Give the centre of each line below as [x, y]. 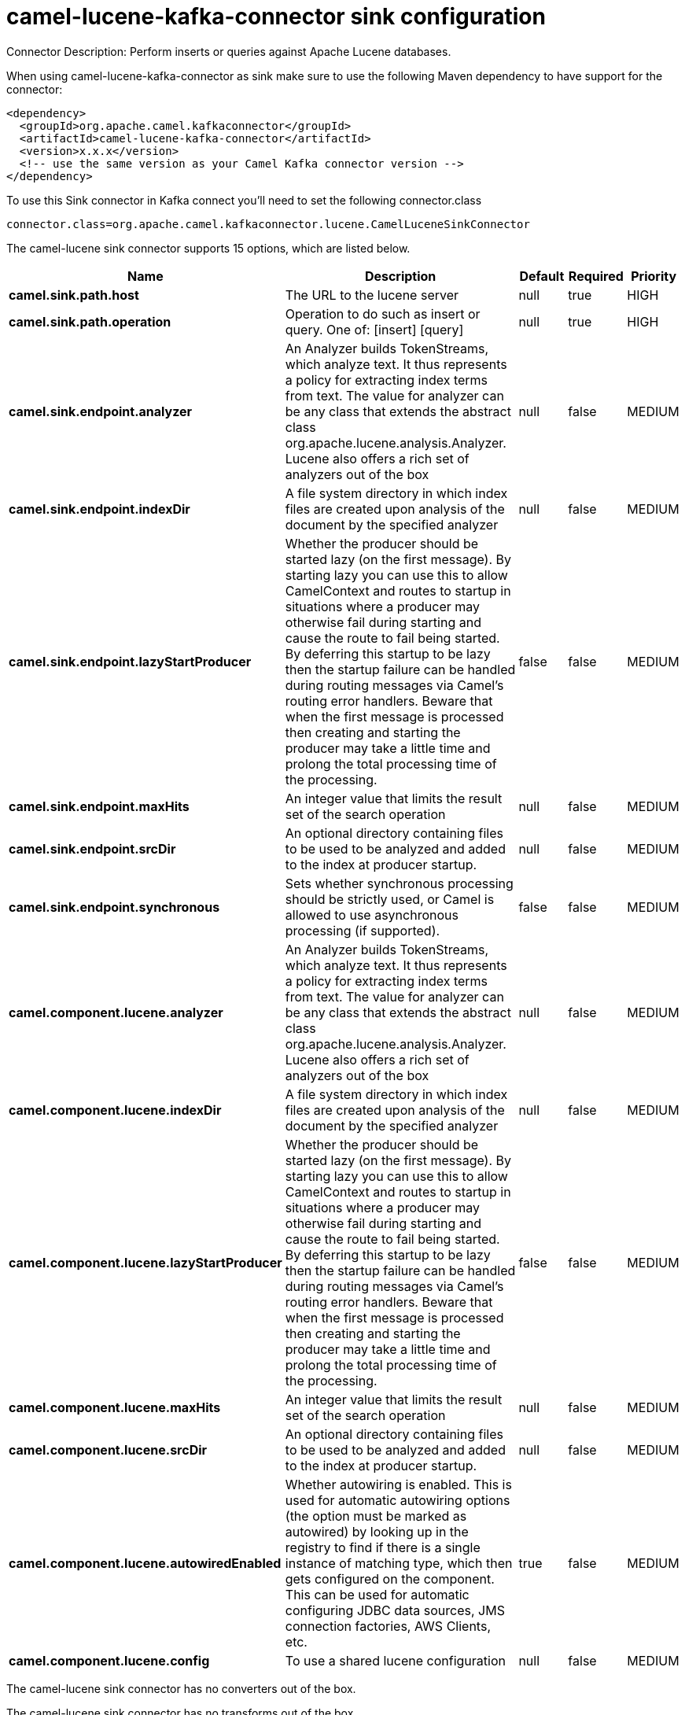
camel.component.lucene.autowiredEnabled [145, 1563]
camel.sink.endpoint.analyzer [101, 411]
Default [542, 276]
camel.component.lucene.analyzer [116, 1012]
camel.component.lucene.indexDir [115, 1110]
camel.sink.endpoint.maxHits [99, 806]
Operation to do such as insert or [383, 313]
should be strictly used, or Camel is [390, 899]
